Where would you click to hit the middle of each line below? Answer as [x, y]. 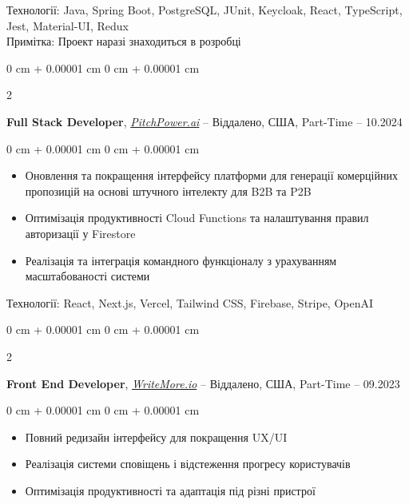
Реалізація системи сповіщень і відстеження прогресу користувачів [188, 464]
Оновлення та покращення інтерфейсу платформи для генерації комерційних [211, 175]
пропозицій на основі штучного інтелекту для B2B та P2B [168, 190]
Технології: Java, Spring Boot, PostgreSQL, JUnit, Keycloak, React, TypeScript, [204, 10]
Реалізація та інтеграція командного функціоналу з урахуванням [181, 260]
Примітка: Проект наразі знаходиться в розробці [124, 41]
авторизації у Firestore [80, 233]
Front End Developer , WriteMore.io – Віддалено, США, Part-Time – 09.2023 [203, 383]
